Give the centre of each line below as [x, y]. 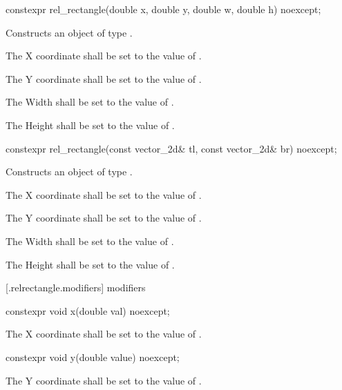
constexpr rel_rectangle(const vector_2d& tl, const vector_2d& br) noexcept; [171, 148]
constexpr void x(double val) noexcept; [88, 310]
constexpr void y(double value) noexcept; [93, 357]
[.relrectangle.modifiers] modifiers [76, 287]
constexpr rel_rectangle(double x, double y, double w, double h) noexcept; [163, 9]
